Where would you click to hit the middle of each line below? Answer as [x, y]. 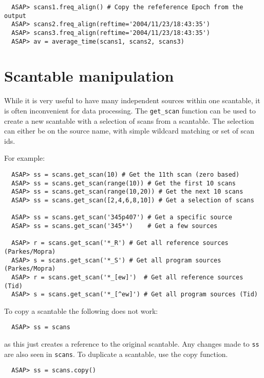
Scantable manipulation [89, 76]
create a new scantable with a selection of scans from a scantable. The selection [129, 120]
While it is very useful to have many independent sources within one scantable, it [132, 100]
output [15, 16]
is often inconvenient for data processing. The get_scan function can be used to [130, 110]
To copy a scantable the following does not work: [81, 310]
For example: [25, 158]
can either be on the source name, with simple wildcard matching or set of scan [129, 131]
